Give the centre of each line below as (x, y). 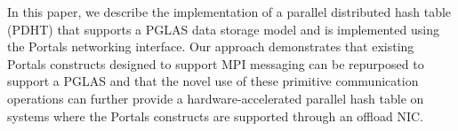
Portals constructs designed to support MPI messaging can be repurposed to (216, 63)
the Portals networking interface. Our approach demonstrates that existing (211, 46)
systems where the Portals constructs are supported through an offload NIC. (216, 116)
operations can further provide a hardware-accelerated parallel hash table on (216, 98)
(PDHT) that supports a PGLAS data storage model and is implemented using (223, 29)
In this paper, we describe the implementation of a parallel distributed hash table (229, 12)
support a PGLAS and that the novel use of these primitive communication (213, 81)
